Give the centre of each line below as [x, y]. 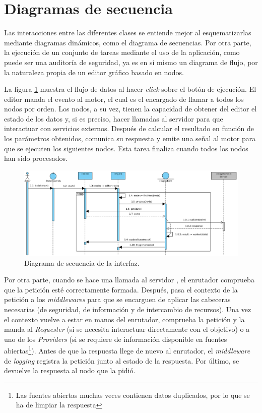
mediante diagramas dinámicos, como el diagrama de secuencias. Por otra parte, [128, 42]
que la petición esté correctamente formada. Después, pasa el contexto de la [121, 289]
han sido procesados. [36, 158]
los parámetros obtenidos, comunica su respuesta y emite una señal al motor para [130, 138]
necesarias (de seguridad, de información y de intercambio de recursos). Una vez [128, 309]
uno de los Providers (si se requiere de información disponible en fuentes [116, 339]
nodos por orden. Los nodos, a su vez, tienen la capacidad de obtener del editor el [130, 109]
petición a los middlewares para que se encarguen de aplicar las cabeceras [117, 299]
